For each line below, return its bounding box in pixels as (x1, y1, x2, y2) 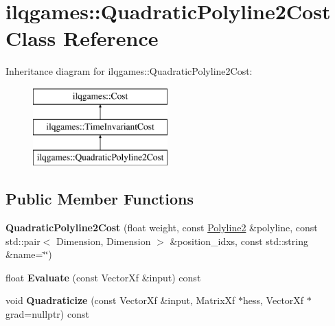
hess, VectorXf (243, 293, 304, 307)
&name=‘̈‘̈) (5, 247, 52, 261)
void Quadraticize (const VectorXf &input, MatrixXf (5, 293, 235, 307)
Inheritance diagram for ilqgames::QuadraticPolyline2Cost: (5, 64, 253, 78)
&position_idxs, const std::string (170, 233, 308, 248)
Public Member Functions (5, 188, 194, 209)
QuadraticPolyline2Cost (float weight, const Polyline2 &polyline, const (5, 220, 318, 235)
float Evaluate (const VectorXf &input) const (5, 270, 201, 284)
